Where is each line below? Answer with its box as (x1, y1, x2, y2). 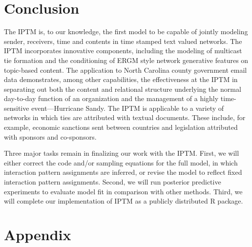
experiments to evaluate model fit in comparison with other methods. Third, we (4, 186, 243, 196)
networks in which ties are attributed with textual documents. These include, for (4, 112, 246, 123)
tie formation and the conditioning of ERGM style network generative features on (4, 55, 249, 65)
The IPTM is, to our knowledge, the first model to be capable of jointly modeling (4, 26, 248, 37)
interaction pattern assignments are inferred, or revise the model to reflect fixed (4, 167, 242, 177)
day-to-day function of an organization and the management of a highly (4, 93, 219, 103)
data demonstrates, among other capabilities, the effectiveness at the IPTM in (4, 74, 238, 84)
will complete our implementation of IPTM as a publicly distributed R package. (4, 196, 243, 206)
